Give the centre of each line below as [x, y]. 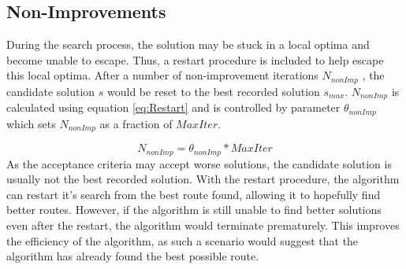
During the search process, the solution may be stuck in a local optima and [188, 44]
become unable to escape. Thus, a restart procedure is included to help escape [195, 59]
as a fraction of [136, 123]
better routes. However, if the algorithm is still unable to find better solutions [194, 210]
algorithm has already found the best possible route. [133, 256]
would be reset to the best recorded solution [214, 91]
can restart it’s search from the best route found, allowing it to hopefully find [194, 194]
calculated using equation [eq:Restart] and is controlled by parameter [173, 107]
